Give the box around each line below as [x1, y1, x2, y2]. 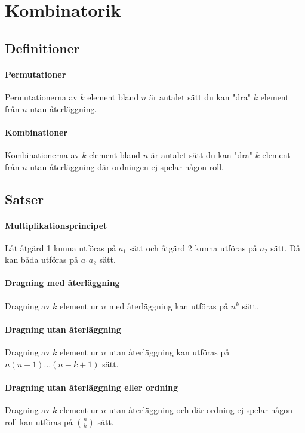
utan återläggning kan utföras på [109, 346, 230, 358]
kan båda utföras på [5, 253, 79, 266]
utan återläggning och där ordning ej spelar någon [109, 404, 293, 416]
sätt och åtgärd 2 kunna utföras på [129, 241, 257, 254]
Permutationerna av [5, 90, 78, 103]
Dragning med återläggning [5, 277, 120, 289]
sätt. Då [270, 241, 300, 254]
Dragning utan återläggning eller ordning [5, 380, 178, 393]
